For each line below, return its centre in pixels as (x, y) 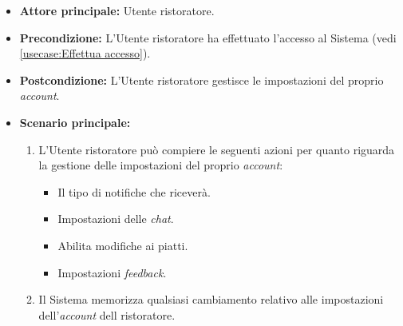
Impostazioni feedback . (112, 272)
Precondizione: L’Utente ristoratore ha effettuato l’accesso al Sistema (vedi (208, 37)
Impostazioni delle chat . (116, 219)
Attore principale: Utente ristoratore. (117, 10)
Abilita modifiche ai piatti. (123, 245)
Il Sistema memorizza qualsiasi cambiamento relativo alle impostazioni (211, 299)
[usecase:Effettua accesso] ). (85, 53)
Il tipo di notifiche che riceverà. (134, 191)
